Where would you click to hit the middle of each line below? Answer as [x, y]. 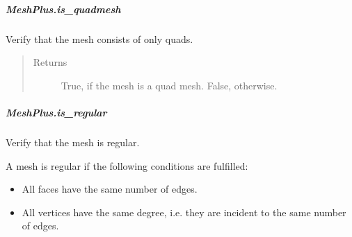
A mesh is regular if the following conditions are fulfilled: [127, 165]
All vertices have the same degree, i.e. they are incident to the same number [184, 212]
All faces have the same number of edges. [110, 189]
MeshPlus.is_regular [56, 112]
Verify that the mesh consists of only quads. [99, 38]
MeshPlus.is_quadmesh [63, 9]
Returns [50, 62]
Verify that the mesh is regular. [73, 142]
